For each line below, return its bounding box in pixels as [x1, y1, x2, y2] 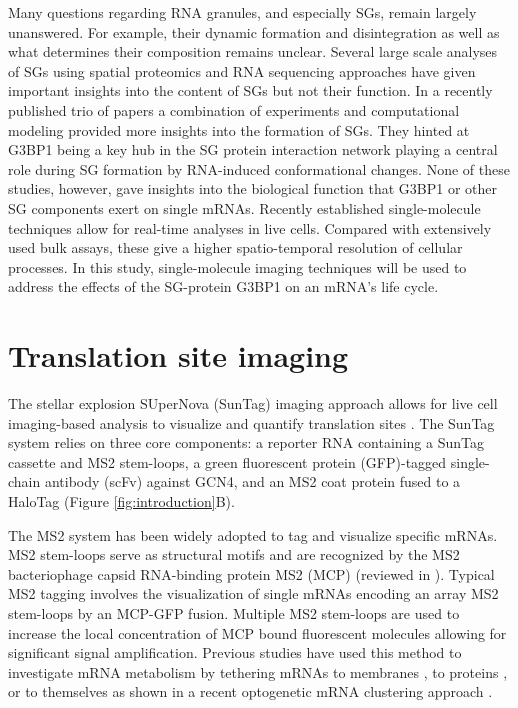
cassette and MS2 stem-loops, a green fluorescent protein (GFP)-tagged [8, 451, 447, 472]
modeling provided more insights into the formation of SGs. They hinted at [8, 119, 470, 140]
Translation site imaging [8, 335, 349, 376]
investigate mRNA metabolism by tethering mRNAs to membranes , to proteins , [8, 661, 508, 682]
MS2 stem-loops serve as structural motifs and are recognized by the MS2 [8, 544, 460, 565]
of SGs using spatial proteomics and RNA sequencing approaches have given [8, 60, 476, 81]
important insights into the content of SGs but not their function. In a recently [8, 80, 493, 101]
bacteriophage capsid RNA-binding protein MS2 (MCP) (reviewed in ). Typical [8, 563, 495, 584]
